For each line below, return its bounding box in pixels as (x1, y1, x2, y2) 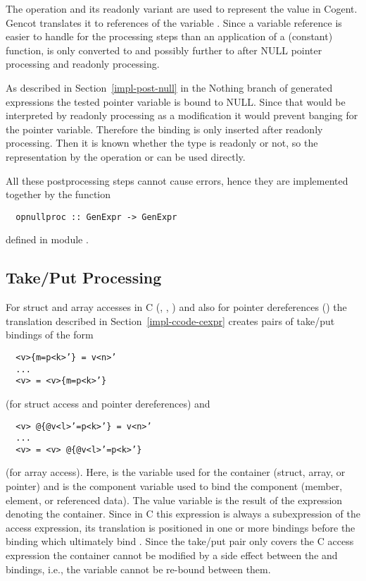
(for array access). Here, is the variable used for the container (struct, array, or (6, 465, 346, 479)
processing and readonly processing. (6, 56, 160, 71)
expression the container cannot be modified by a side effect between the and (6, 548, 338, 563)
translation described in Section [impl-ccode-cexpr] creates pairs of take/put (6, 313, 335, 328)
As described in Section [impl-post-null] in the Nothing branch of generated (6, 80, 333, 94)
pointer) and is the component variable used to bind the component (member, (6, 479, 343, 494)
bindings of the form (6, 327, 94, 342)
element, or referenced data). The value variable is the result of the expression (6, 492, 343, 507)
